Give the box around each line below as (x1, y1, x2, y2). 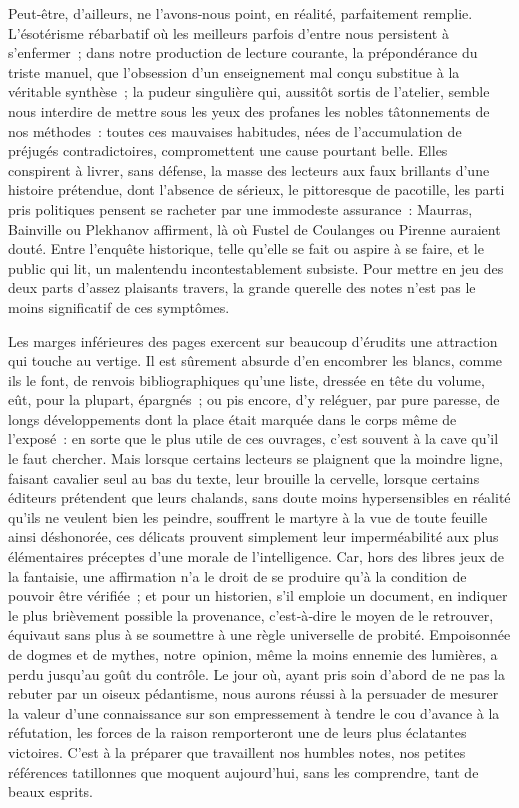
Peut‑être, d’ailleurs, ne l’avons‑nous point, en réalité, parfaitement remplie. (8, 3, 473, 23)
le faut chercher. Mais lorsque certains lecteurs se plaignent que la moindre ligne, (8, 448, 503, 469)
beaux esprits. (8, 781, 93, 802)
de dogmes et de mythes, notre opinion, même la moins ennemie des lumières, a (8, 644, 498, 664)
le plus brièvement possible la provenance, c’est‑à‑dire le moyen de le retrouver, (8, 604, 494, 625)
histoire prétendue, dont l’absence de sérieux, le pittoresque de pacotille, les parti (8, 179, 505, 200)
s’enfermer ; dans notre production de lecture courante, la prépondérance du (8, 42, 478, 63)
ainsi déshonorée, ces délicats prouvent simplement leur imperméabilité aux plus (8, 526, 499, 547)
